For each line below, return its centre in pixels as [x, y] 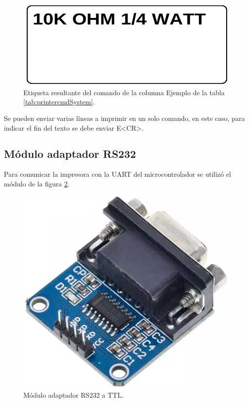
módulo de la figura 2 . [37, 183]
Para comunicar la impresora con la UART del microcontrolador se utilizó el [117, 174]
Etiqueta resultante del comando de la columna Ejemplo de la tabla [124, 92]
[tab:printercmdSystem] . [59, 102]
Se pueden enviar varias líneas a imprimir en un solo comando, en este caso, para [124, 118]
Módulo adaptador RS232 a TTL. [74, 395]
